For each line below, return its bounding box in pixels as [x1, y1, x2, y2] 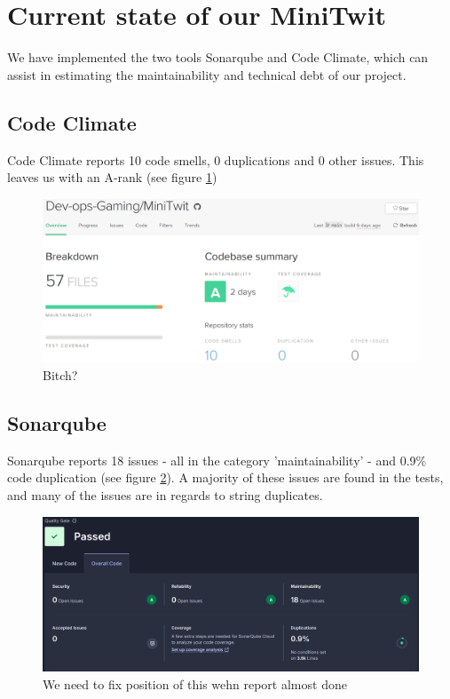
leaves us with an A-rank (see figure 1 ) [7, 168, 217, 187]
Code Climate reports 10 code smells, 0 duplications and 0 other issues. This [7, 150, 424, 169]
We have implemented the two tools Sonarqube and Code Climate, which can [7, 48, 429, 67]
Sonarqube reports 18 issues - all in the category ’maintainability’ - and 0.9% [7, 450, 427, 469]
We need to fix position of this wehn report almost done [43, 674, 347, 693]
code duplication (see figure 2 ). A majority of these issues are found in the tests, [7, 468, 444, 487]
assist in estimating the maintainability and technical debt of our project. [7, 65, 407, 83]
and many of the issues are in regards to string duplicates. [7, 485, 323, 504]
